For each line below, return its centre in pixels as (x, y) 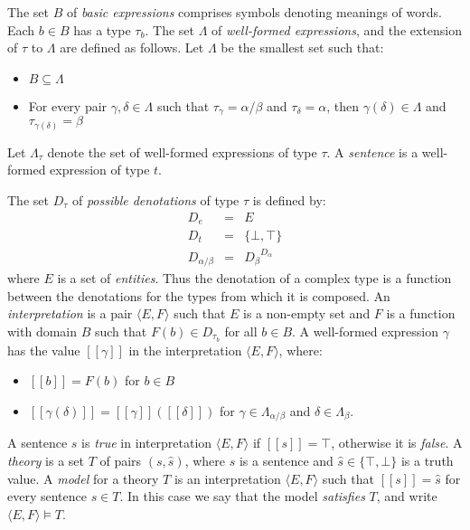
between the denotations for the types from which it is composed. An (199, 295)
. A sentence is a (372, 151)
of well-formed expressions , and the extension (337, 29)
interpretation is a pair (70, 313)
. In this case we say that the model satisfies (242, 496)
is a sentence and (286, 460)
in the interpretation (185, 350)
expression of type (100, 170)
